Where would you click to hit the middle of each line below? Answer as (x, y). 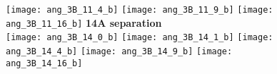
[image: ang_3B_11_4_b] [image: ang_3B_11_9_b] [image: (140, 10)
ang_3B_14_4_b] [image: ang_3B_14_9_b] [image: (119, 51)
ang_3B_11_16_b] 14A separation (84, 22)
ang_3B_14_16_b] (44, 63)
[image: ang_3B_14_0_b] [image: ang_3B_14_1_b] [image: (140, 38)
